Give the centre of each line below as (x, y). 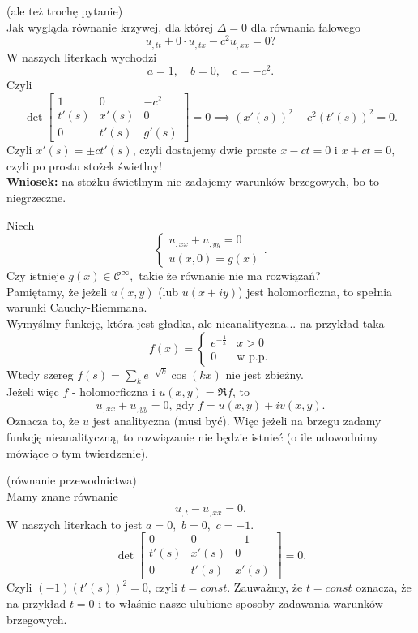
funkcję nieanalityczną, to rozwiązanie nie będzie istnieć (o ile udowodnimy (193, 436)
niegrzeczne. (36, 197)
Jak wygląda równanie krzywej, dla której (110, 26)
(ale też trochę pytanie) (65, 11)
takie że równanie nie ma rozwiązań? (230, 276)
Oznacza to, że (43, 421)
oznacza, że (384, 587)
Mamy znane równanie (62, 495)
